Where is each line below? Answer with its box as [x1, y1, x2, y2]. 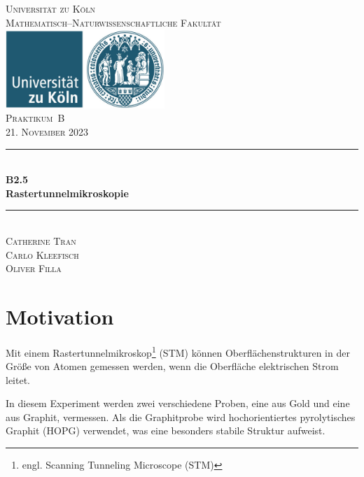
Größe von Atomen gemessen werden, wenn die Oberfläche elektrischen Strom [6, 359, 339, 373]
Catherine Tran [6, 233, 76, 248]
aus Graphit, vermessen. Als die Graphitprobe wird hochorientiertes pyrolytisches [6, 409, 356, 424]
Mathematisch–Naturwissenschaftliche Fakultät [6, 15, 221, 29]
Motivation [6, 301, 114, 330]
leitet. [6, 372, 30, 387]
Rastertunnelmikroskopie [6, 185, 129, 200]
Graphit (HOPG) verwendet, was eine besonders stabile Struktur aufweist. [6, 423, 325, 438]
